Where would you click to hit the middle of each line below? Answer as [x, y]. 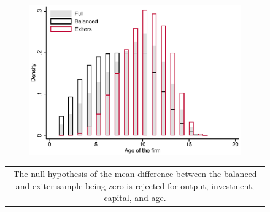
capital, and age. [135, 198]
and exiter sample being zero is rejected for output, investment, [135, 185]
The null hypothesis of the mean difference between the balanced [135, 174]
